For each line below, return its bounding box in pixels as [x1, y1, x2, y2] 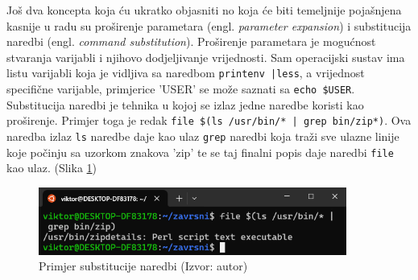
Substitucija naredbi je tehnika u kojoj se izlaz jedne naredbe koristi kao [6, 96, 364, 113]
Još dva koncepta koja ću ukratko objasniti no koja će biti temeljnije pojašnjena [6, 2, 402, 18]
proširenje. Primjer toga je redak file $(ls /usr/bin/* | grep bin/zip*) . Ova [6, 112, 412, 129]
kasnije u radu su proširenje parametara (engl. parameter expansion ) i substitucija [6, 17, 412, 34]
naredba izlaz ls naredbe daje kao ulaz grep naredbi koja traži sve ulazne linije [6, 127, 399, 144]
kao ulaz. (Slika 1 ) [6, 159, 97, 176]
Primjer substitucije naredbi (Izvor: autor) [39, 257, 248, 274]
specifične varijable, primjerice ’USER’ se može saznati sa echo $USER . [6, 80, 355, 97]
